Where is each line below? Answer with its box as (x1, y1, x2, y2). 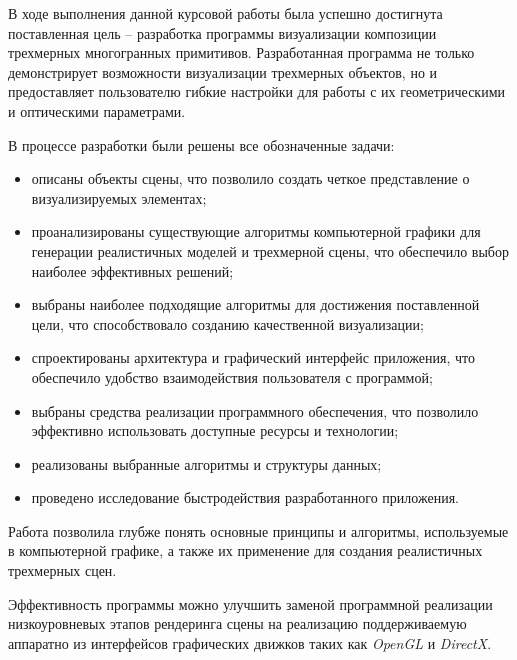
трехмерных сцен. (8, 560, 117, 581)
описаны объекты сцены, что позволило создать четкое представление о (31, 168, 470, 189)
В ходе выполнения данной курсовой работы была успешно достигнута (8, 3, 443, 23)
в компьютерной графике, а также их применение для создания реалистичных (8, 540, 483, 561)
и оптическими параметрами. (8, 100, 186, 121)
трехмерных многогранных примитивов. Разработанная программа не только (8, 42, 475, 63)
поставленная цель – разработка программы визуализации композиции (8, 22, 437, 43)
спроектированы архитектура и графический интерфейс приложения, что (31, 347, 475, 368)
